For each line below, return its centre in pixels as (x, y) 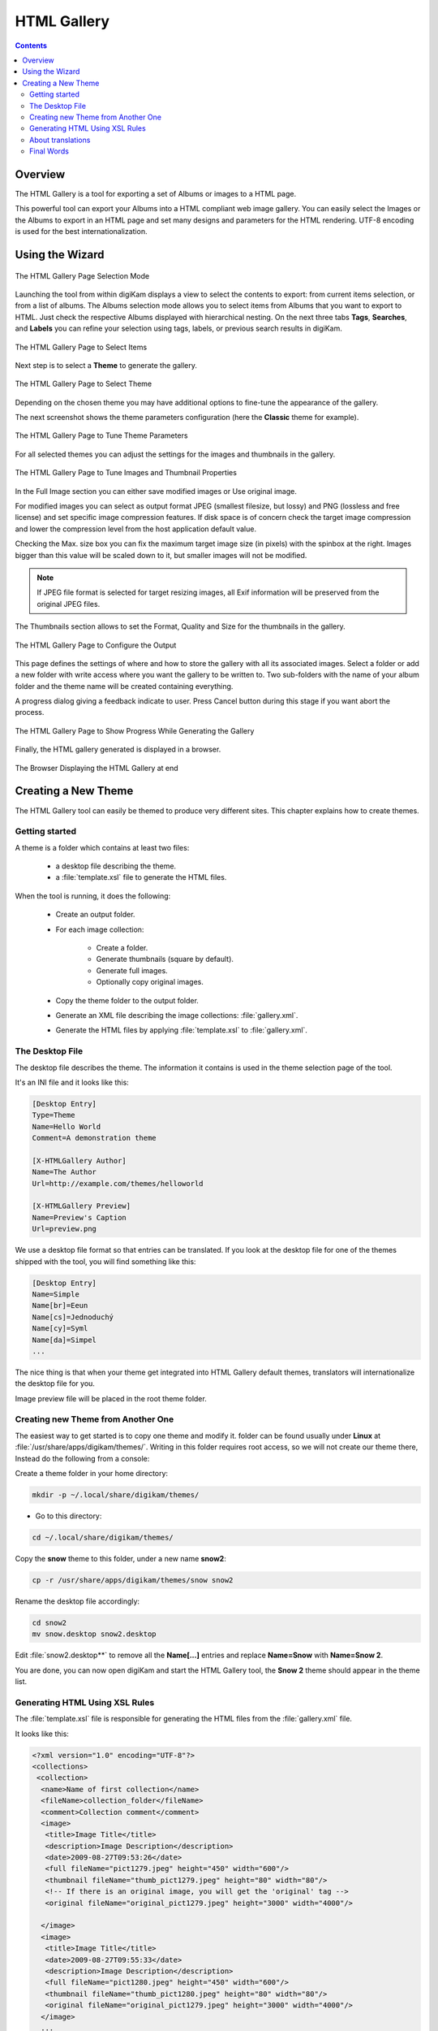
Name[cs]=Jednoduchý (73, 1317)
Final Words (49, 151)
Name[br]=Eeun (60, 1306)
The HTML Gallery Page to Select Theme (84, 384)
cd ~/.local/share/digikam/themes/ (103, 1537)
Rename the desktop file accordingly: (77, 1601)
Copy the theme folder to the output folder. (127, 1000)
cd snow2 (49, 1622)
